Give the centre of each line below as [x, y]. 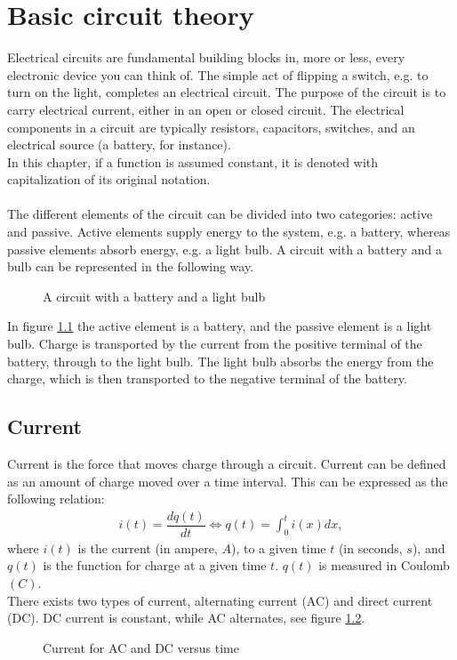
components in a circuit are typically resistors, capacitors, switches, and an [211, 127]
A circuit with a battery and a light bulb [154, 296]
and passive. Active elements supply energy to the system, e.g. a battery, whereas [229, 232]
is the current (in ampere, [148, 547]
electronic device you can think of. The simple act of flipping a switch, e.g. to [218, 74]
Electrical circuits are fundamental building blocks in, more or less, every [206, 57]
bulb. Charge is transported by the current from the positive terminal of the [215, 344]
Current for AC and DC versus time [141, 647]
